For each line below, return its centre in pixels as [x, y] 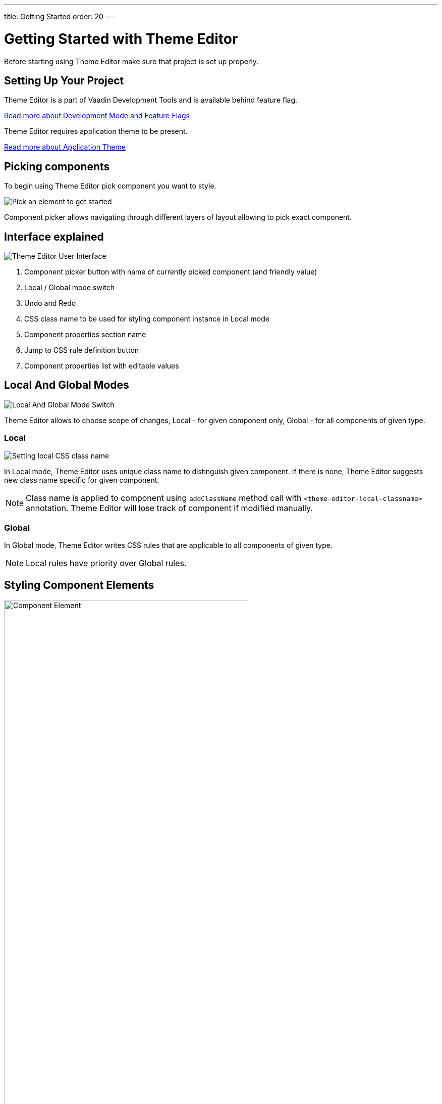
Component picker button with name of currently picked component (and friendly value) [171, 272]
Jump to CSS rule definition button [82, 350]
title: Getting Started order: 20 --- [60, 16]
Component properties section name [85, 335]
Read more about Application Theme [65, 147]
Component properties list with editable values [102, 366]
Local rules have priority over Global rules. [106, 563]
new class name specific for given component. [82, 480]
